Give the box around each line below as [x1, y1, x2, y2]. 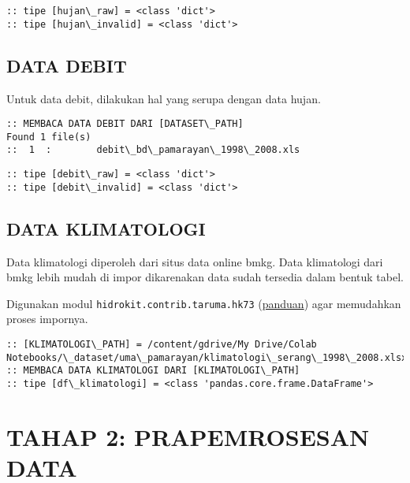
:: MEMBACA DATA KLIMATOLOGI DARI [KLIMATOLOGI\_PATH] [6, 365, 300, 377]
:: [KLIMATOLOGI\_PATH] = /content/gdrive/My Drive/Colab [6, 339, 317, 351]
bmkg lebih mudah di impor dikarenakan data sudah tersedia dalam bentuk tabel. [6, 269, 404, 285]
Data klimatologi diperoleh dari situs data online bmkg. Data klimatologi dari [6, 253, 383, 269]
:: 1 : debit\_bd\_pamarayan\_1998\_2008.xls [6, 144, 300, 156]
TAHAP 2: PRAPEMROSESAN [6, 420, 370, 452]
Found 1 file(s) [6, 131, 91, 143]
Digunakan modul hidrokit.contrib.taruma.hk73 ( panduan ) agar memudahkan [6, 295, 401, 311]
